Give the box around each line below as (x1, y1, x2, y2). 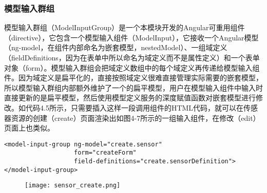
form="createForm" (74, 149, 137, 157)
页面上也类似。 (4, 122, 54, 133)
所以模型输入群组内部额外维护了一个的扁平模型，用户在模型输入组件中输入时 (4, 82, 263, 93)
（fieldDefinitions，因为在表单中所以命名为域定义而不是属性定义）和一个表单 (4, 52, 260, 62)
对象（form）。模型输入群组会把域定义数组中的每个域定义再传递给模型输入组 (4, 62, 260, 73)
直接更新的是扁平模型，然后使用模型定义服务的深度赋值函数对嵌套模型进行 (4, 92, 256, 103)
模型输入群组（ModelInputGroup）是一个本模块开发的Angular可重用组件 (4, 22, 245, 33)
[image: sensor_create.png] (25, 182, 121, 189)
